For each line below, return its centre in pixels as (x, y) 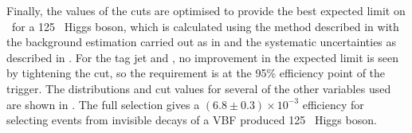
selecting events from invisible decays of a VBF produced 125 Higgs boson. (192, 120)
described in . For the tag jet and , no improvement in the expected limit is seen (203, 57)
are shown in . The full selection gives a (103, 104)
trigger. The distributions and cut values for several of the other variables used (199, 88)
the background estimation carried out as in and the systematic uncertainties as (202, 42)
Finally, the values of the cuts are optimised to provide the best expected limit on (206, 10)
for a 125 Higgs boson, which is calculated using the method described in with (205, 26)
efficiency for (333, 104)
